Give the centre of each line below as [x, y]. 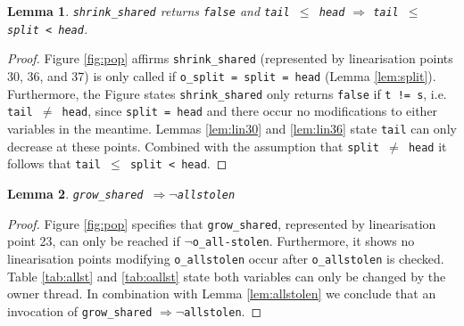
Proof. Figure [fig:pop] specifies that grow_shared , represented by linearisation [222, 223]
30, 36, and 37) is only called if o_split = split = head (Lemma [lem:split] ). [222, 75]
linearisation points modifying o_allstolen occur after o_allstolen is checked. [226, 258]
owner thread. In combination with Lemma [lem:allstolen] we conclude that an [222, 293]
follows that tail [54, 163]
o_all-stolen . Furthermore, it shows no [303, 241]
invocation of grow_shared [80, 310]
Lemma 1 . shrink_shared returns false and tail [149, 11]
